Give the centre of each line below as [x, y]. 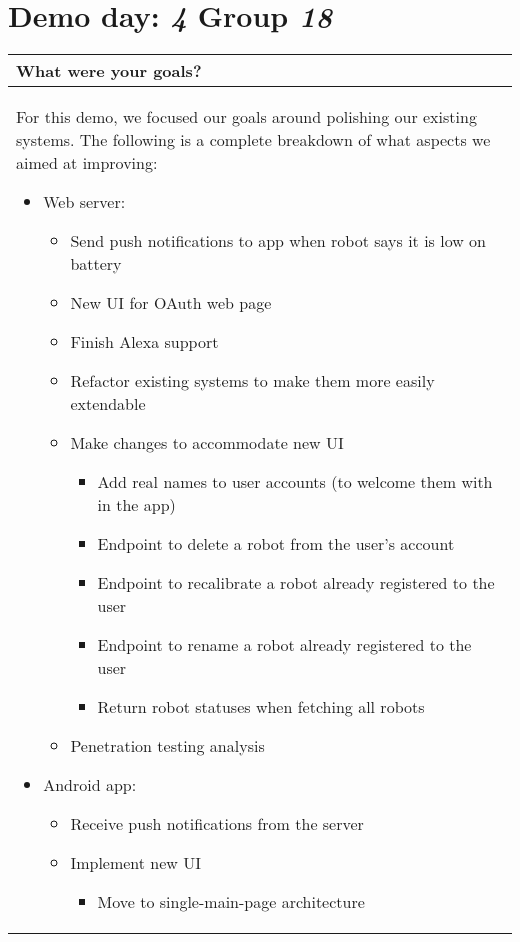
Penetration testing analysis [167, 746]
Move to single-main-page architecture [231, 902]
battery [96, 264]
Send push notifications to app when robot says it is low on [278, 241]
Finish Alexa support [144, 342]
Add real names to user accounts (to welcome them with [295, 482]
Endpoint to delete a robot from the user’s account [276, 544]
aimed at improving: [87, 163]
